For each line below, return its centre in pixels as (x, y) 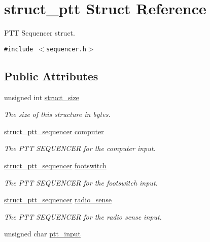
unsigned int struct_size (42, 97)
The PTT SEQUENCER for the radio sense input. (83, 216)
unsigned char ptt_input (43, 234)
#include (19, 49)
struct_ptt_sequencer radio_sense (58, 200)
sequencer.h (66, 49)
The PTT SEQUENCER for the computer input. (80, 148)
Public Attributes (51, 75)
